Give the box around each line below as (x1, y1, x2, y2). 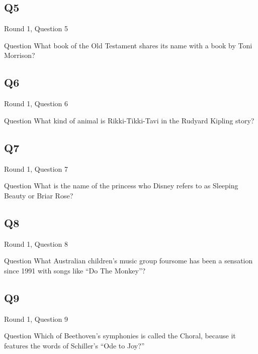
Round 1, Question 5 (4, 23, 68, 34)
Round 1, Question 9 (4, 313, 68, 324)
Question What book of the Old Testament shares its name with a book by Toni (4, 40, 252, 50)
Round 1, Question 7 (4, 163, 68, 174)
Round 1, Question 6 (4, 98, 68, 109)
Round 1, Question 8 (4, 238, 68, 249)
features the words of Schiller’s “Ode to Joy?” (4, 340, 145, 350)
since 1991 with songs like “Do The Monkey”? (4, 265, 146, 275)
